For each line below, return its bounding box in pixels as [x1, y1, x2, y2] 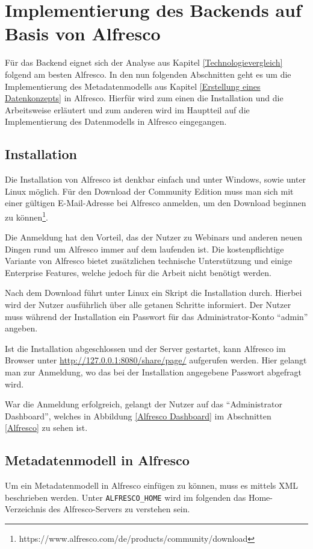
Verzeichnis [5, 503, 46, 515]
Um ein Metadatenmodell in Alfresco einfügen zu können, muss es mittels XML [5, 479, 299, 492]
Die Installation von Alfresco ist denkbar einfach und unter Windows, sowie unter [5, 173, 306, 186]
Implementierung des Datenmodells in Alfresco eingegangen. [5, 115, 227, 128]
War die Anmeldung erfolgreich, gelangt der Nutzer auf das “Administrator [5, 398, 282, 410]
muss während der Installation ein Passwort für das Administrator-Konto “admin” [5, 310, 308, 322]
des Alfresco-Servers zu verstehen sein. [48, 503, 190, 515]
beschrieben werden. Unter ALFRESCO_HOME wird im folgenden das [5, 491, 246, 503]
